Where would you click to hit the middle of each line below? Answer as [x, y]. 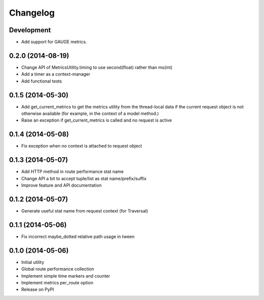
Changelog [32, 13]
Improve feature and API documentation [62, 185]
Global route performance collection [58, 269]
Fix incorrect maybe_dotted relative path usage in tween [78, 236]
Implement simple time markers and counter [66, 276]
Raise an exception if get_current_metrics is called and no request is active [97, 120]
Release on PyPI [38, 289]
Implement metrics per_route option [57, 282]
